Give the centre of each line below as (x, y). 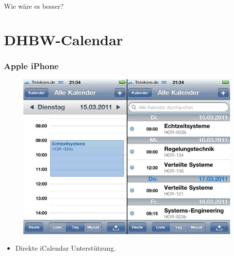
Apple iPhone (31, 65)
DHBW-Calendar (64, 39)
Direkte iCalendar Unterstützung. (66, 247)
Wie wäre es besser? (34, 6)
